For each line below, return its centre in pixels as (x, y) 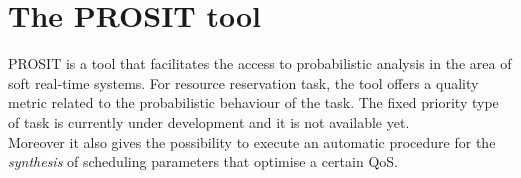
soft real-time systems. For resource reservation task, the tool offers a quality (243, 82)
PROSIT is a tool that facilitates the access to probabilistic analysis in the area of (260, 63)
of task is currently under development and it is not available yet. (209, 121)
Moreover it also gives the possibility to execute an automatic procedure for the (252, 141)
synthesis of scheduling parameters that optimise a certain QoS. (203, 161)
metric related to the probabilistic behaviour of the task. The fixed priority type (253, 102)
